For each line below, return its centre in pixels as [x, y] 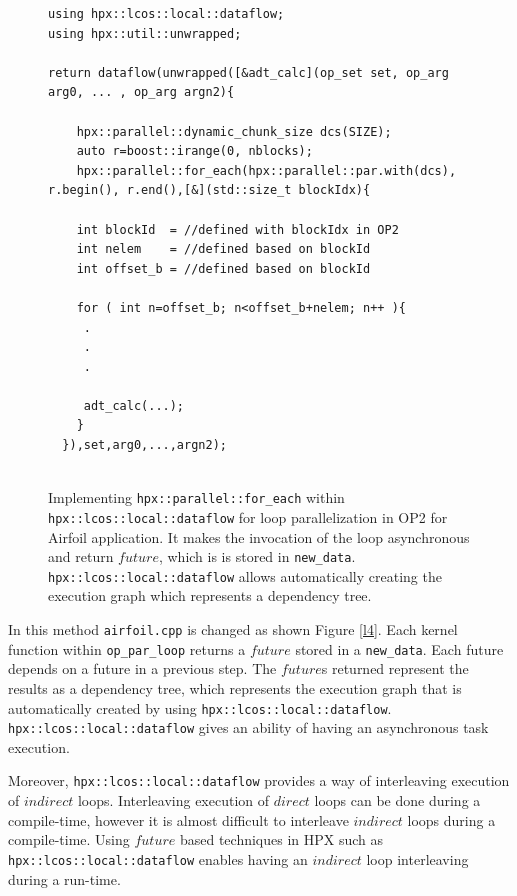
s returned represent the [395, 668]
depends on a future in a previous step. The [142, 668]
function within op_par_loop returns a [127, 648]
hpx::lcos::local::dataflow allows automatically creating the [245, 575]
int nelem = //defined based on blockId [223, 249]
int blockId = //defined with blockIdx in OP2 [237, 229]
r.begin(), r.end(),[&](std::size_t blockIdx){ [209, 190]
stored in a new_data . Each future [399, 648]
